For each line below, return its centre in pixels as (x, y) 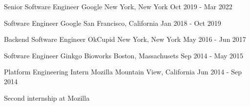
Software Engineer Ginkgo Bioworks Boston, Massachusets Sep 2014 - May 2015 (124, 55)
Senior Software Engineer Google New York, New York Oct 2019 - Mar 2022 (118, 6)
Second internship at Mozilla (47, 97)
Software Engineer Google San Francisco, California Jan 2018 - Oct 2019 (113, 23)
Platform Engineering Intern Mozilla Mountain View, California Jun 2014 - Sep (123, 72)
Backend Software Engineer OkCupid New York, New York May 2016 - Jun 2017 (125, 39)
